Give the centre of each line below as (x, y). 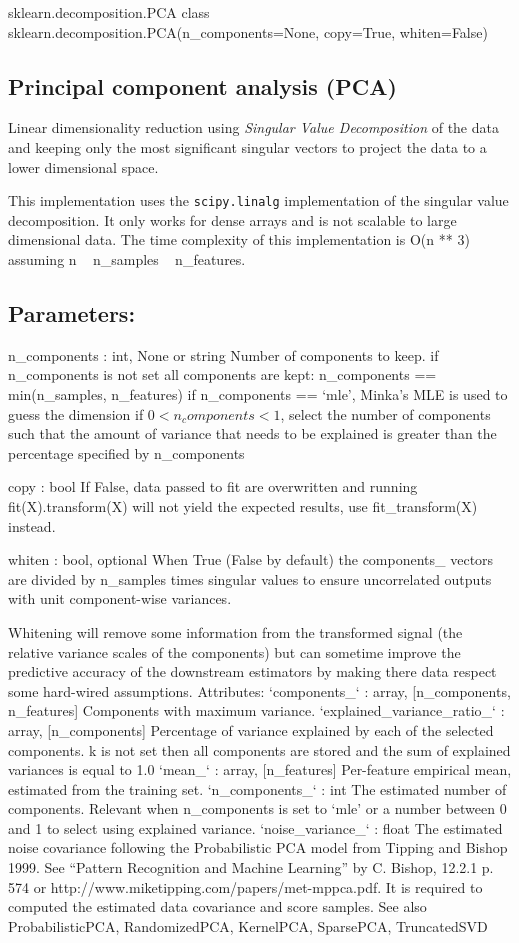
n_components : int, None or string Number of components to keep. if (223, 354)
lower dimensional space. (83, 166)
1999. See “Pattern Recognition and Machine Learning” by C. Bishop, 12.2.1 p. (251, 867)
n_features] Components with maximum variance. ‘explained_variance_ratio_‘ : (256, 710)
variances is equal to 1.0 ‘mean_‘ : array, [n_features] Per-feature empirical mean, (260, 769)
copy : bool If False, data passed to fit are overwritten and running (213, 486)
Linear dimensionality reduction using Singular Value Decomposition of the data (253, 127)
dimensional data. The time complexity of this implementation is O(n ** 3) (239, 239)
